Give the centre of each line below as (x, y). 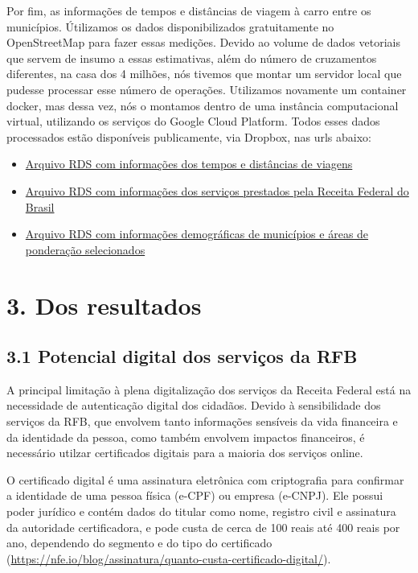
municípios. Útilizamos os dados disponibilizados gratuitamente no (170, 26)
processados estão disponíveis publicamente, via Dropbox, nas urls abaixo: (189, 136)
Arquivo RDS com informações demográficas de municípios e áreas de (197, 234)
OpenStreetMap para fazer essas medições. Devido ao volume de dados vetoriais (203, 42)
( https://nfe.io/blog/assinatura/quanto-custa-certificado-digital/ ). (169, 558)
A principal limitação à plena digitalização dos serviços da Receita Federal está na (209, 389)
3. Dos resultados (104, 305)
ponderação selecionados (85, 249)
